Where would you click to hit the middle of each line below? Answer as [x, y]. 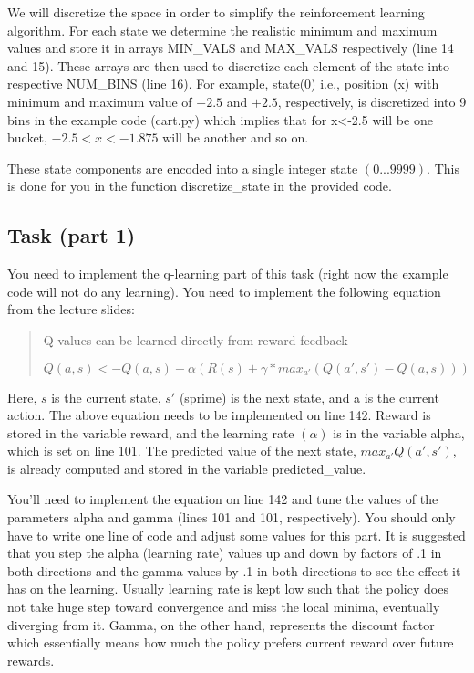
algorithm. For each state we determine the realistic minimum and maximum [222, 30]
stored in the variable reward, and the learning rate [151, 432]
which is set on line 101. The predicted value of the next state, [182, 451]
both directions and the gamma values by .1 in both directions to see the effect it [234, 570]
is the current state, [106, 397]
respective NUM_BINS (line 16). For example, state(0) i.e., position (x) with [223, 84]
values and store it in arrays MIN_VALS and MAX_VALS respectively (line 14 [231, 48]
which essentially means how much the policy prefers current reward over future [231, 642]
